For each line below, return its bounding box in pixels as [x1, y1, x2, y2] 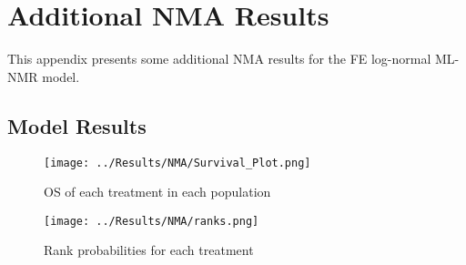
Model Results [7, 111, 147, 139]
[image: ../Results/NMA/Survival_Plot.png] [44, 156, 311, 169]
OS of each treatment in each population [44, 182, 271, 201]
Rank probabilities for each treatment [44, 240, 254, 260]
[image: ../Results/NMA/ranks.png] [44, 214, 259, 228]
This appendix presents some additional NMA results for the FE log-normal [7, 49, 431, 68]
